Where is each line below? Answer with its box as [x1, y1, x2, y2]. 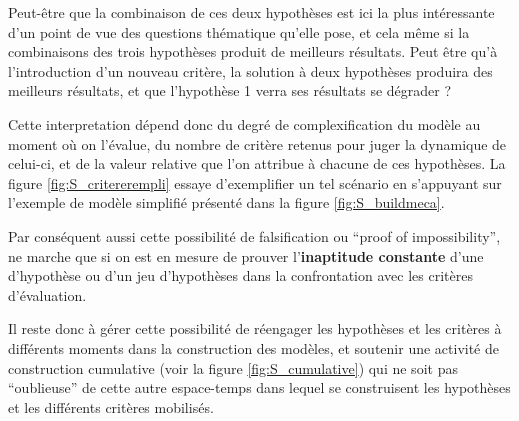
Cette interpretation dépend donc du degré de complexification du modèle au [8, 113, 481, 134]
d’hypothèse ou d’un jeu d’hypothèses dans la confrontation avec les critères [8, 265, 473, 286]
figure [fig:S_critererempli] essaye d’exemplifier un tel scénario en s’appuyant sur [8, 172, 502, 193]
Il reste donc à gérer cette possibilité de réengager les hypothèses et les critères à [8, 318, 502, 339]
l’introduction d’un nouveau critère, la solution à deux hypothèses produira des [8, 60, 493, 81]
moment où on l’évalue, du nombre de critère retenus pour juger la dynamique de [8, 133, 507, 154]
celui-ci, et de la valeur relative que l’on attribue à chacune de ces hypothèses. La [8, 153, 506, 174]
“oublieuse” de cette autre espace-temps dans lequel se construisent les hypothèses [8, 377, 511, 398]
